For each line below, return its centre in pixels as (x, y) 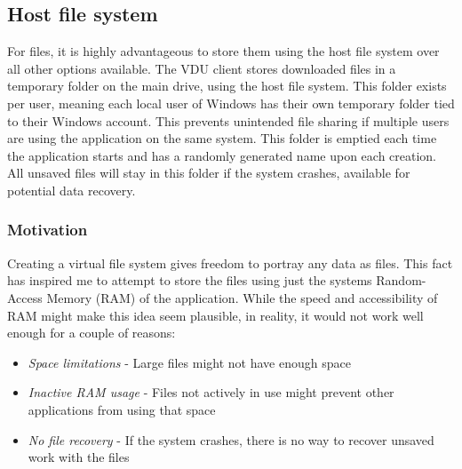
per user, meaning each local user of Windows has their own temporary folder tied (231, 103)
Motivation (48, 230)
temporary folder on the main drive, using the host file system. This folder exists (227, 86)
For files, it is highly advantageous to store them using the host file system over (223, 51)
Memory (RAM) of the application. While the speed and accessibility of (242, 297)
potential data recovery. (72, 190)
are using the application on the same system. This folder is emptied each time (222, 138)
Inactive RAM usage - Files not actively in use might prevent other (211, 392)
